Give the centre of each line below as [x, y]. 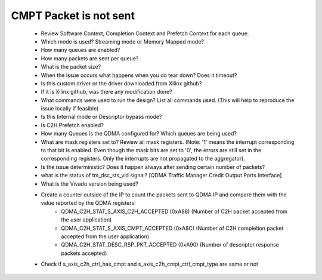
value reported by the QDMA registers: [89, 203]
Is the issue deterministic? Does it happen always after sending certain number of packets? [153, 167]
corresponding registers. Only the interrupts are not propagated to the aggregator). [143, 159]
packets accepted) [84, 253]
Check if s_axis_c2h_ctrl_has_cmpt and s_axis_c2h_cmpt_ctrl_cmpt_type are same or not [150, 264]
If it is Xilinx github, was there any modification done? [106, 92]
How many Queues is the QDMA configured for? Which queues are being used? [139, 134]
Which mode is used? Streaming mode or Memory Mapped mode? [123, 41]
